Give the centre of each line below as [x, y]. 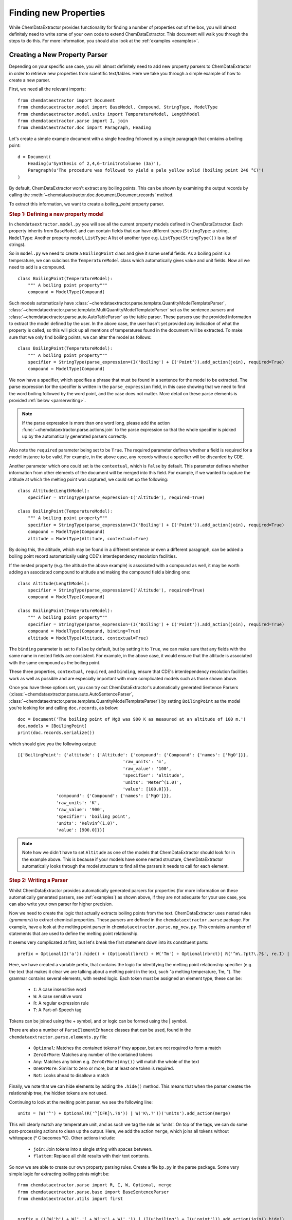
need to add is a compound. [37, 267]
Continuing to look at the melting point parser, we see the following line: [81, 1102]
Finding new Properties [57, 13]
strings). [18, 244]
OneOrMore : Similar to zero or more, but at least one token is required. [104, 1068]
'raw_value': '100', [147, 768]
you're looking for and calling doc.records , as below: [64, 708]
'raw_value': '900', [81, 810]
